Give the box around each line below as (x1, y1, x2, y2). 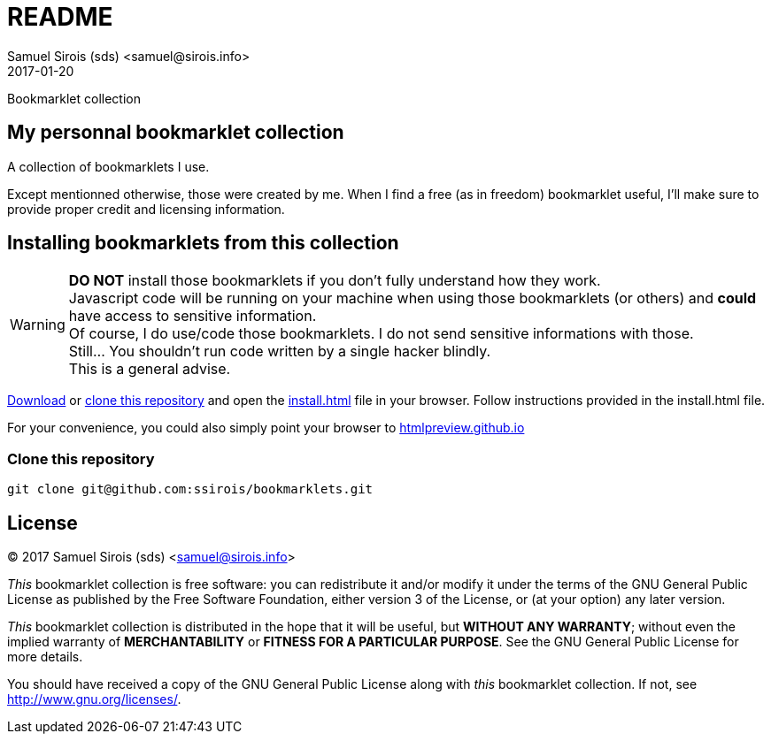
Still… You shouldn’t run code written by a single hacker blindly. (68, 342, 491, 361)
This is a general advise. (68, 360, 231, 378)
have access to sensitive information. (68, 307, 317, 325)
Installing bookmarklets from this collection (7, 232, 399, 255)
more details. (7, 649, 83, 665)
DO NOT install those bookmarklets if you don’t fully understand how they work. (68, 271, 601, 290)
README (7, 2, 113, 32)
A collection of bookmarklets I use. (7, 158, 210, 174)
